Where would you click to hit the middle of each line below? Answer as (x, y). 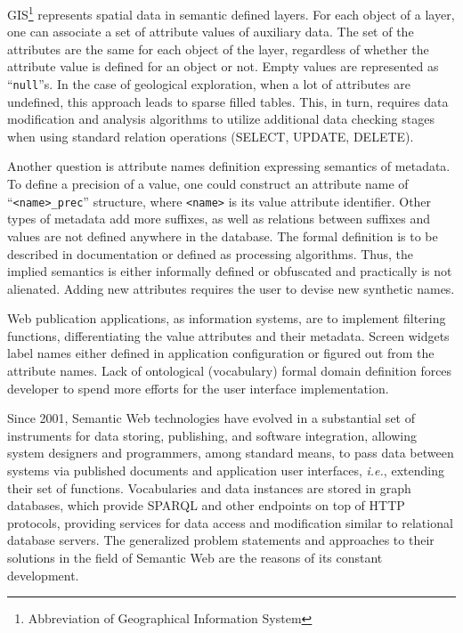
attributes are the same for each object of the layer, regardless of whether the (218, 49)
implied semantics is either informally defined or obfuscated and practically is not (230, 271)
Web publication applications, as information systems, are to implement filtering (227, 318)
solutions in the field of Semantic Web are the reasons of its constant (195, 557)
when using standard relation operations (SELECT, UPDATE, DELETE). (211, 136)
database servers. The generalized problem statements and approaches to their (221, 540)
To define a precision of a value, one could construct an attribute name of (208, 184)
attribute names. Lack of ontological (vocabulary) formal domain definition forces (230, 371)
